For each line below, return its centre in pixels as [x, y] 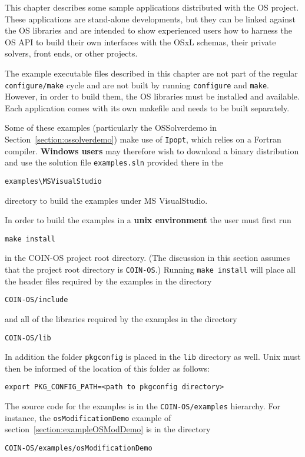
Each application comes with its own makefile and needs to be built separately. [147, 107]
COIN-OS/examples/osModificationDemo [79, 448]
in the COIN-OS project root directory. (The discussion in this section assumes [147, 258]
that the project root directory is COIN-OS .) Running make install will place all [150, 269]
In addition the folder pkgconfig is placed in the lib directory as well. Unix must [153, 357]
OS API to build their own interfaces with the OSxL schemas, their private [140, 42]
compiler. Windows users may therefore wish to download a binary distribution [152, 150]
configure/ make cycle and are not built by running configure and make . [137, 85]
